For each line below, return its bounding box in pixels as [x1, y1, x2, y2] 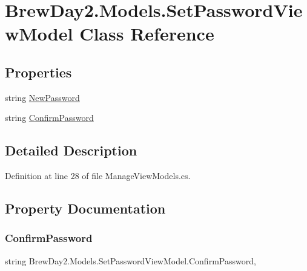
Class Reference [79, 21, 214, 46]
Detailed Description [5, 141, 137, 160]
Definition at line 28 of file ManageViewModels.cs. [5, 169, 191, 182]
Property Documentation [5, 199, 166, 218]
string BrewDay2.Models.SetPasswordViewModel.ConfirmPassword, [5, 254, 256, 267]
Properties [5, 62, 72, 81]
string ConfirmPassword [5, 111, 94, 124]
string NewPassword [5, 91, 80, 103]
